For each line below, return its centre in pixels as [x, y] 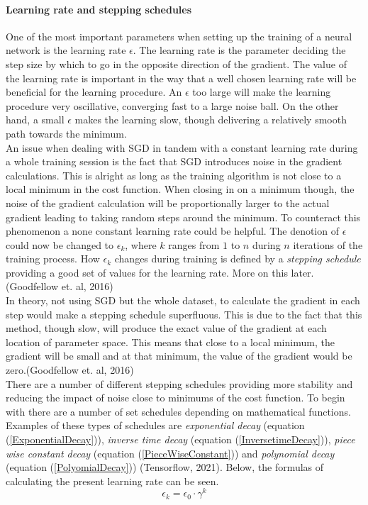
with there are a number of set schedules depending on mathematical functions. [178, 411]
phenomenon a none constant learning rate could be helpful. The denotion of [172, 231]
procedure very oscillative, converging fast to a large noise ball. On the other [172, 105]
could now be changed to [60, 244]
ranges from [194, 244]
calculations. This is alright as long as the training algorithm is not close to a [174, 175]
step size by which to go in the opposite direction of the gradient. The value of [176, 63]
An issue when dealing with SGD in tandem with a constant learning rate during [182, 147]
